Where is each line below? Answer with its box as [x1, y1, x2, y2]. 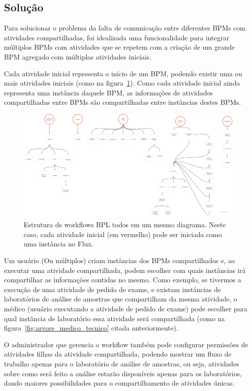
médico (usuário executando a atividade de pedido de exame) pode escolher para [4, 303, 248, 314]
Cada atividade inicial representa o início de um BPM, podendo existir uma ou [4, 68, 243, 78]
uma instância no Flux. [24, 239, 94, 249]
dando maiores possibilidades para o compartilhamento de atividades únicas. [4, 378, 235, 388]
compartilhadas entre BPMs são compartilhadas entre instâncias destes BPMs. [4, 97, 241, 107]
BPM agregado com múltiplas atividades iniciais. [4, 51, 152, 61]
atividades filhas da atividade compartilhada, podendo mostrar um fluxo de [4, 349, 232, 359]
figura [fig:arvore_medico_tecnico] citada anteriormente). [4, 323, 179, 333]
